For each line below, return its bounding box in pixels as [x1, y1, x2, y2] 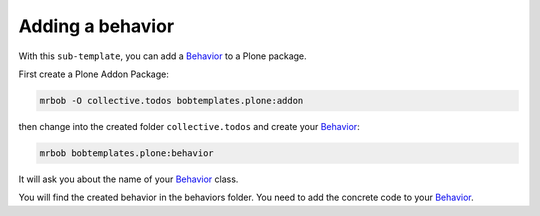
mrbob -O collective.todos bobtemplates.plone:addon [39, 95, 304, 106]
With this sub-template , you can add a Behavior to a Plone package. [18, 50, 307, 62]
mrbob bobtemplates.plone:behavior [39, 147, 214, 159]
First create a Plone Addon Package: [18, 68, 170, 80]
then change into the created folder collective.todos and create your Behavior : [18, 120, 360, 132]
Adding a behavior [18, 15, 175, 37]
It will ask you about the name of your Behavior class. [18, 173, 239, 185]
